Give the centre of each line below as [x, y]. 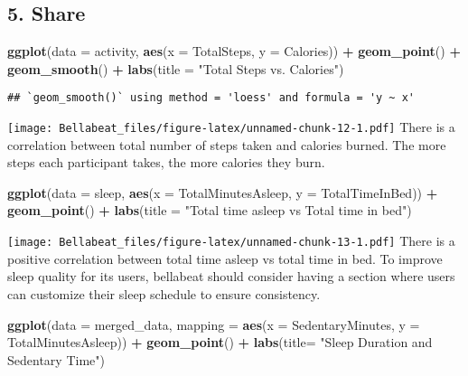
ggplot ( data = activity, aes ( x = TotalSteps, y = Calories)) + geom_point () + [234, 51]
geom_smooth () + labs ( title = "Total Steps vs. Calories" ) [176, 68]
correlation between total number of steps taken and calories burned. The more [227, 144]
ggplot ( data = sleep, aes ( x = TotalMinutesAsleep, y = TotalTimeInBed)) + [223, 192]
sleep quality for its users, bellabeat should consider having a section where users [231, 276]
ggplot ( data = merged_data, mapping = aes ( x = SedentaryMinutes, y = [214, 324]
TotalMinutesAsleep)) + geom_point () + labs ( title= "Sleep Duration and [220, 342]
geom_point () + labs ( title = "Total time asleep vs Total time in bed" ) [210, 210]
